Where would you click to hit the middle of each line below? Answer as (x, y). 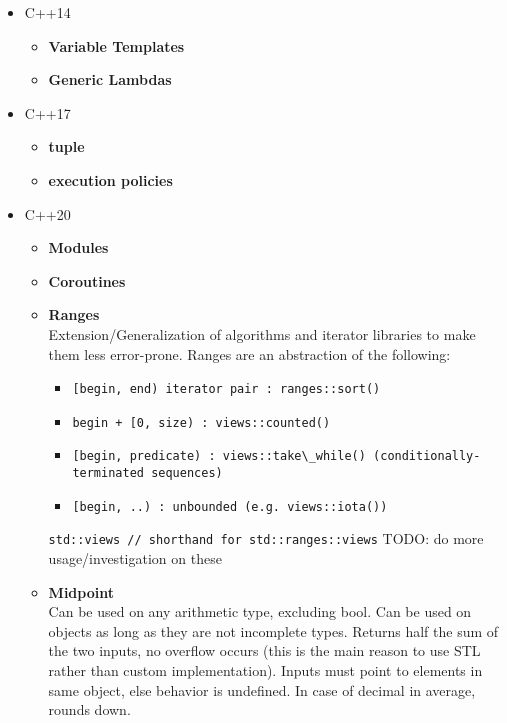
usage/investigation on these (135, 558)
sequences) (187, 473)
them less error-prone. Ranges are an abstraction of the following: (249, 353)
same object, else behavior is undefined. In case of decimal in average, (262, 689)
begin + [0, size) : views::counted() (201, 422)
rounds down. (89, 709)
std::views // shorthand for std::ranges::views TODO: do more (266, 538)
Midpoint (81, 591)
